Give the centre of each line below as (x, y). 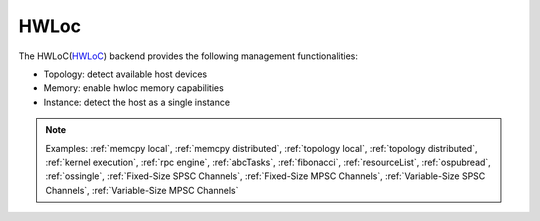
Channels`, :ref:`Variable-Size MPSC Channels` (142, 190)
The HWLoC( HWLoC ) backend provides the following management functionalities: (188, 56)
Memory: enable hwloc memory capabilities (133, 88)
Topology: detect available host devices (125, 74)
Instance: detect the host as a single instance (136, 102)
